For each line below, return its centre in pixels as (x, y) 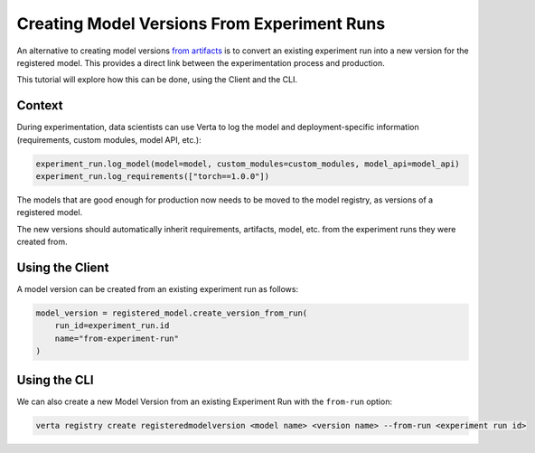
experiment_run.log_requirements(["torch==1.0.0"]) (153, 176)
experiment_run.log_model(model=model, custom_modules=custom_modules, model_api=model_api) (248, 164)
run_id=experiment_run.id (112, 326)
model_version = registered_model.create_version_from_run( (172, 313)
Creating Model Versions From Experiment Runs (201, 24)
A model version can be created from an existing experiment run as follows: (157, 289)
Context (40, 105)
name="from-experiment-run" (117, 338)
